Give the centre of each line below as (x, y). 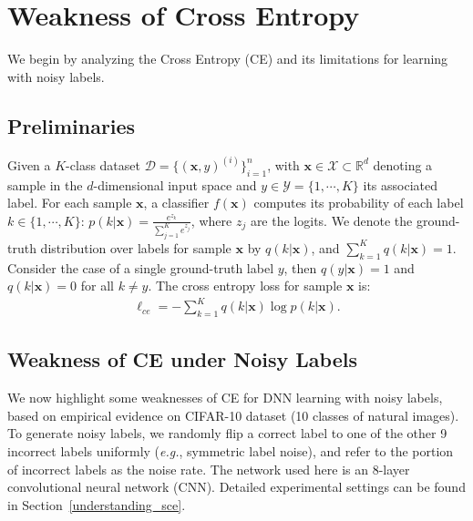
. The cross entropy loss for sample (245, 286)
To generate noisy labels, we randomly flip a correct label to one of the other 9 (227, 433)
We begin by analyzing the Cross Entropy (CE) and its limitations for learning (228, 59)
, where (211, 220)
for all (97, 286)
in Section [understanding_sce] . (97, 504)
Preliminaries (72, 125)
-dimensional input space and (175, 184)
